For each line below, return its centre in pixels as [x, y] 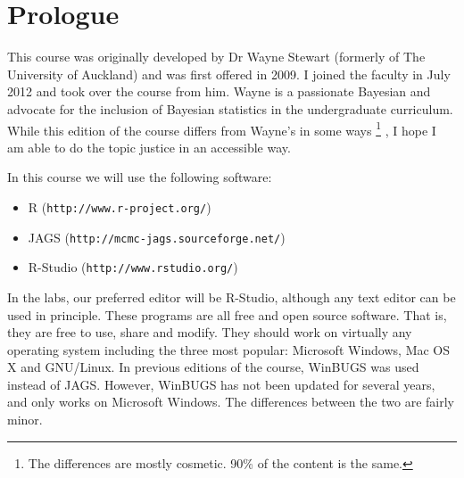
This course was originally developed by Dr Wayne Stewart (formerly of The [216, 57]
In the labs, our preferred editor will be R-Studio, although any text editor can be [232, 297]
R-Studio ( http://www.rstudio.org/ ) [133, 267]
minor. [25, 420]
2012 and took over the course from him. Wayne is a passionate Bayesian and [219, 91]
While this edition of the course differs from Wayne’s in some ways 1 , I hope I [222, 128]
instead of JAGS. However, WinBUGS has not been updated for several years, [221, 384]
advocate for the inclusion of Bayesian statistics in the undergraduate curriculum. [230, 108]
